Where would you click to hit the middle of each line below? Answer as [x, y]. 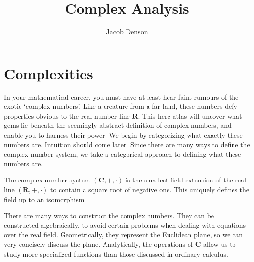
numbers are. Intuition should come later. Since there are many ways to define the [127, 144]
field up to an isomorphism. [45, 199]
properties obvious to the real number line [67, 115]
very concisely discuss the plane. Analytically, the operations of [99, 244]
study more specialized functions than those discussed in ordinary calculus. [116, 253]
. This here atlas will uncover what [190, 115]
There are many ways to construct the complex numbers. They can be [109, 215]
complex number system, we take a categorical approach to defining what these [123, 154]
